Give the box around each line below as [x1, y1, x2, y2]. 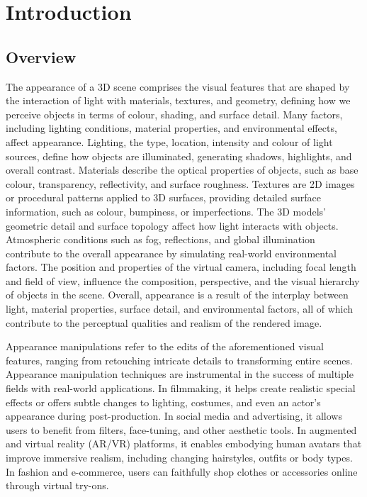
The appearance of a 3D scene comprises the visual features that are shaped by [6, 79, 350, 94]
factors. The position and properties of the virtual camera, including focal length [6, 259, 356, 274]
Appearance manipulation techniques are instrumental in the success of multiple [6, 367, 354, 381]
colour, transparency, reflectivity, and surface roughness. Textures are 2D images [6, 176, 355, 191]
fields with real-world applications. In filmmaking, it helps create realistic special [6, 381, 356, 396]
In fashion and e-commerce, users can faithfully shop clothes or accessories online [6, 464, 358, 479]
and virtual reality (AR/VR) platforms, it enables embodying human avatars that [6, 436, 362, 451]
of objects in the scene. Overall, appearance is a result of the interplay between [6, 287, 349, 302]
